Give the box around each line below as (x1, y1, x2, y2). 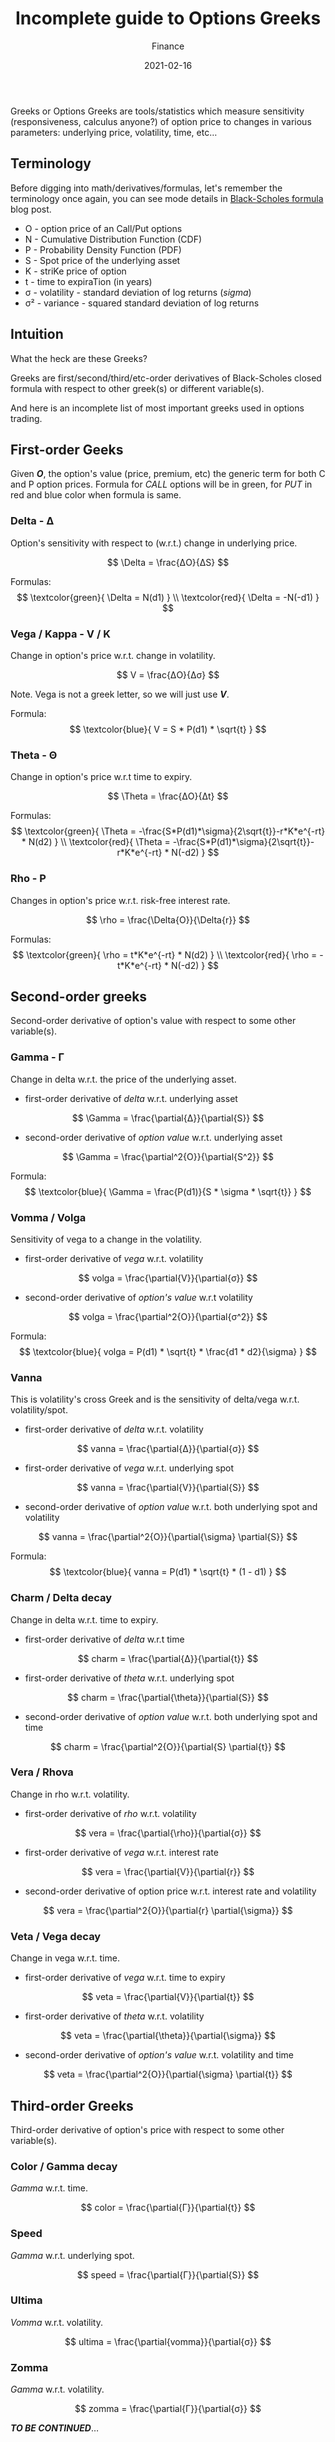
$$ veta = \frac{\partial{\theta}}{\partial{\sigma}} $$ (60, 2030, 276, 2042)
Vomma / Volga (10, 1210, 87, 1224)
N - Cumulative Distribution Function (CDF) (24, 233, 203, 245)
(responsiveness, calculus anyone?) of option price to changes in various (10, 115, 312, 127)
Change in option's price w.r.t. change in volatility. (10, 649, 216, 661)
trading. (10, 412, 43, 424)
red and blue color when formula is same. (10, 489, 182, 501)
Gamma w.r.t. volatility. (10, 2383, 105, 2396)
